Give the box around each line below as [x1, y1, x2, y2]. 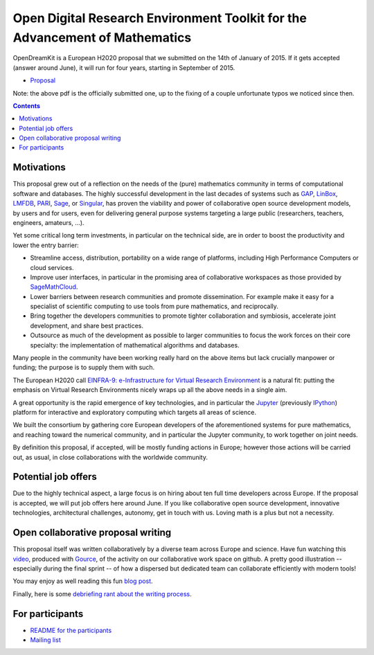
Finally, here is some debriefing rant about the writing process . [12, 589, 192, 598]
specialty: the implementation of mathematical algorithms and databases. [30, 341, 240, 349]
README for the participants [30, 626, 112, 634]
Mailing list [30, 636, 62, 644]
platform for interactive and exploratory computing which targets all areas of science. [12, 408, 256, 416]
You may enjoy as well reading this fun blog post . [12, 577, 153, 585]
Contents [12, 101, 41, 110]
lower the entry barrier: [12, 241, 79, 249]
